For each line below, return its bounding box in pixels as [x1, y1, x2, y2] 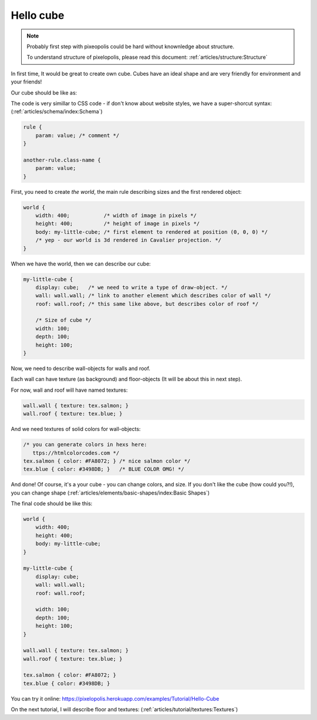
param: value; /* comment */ [35, 132, 120, 139]
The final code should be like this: [11, 500, 93, 507]
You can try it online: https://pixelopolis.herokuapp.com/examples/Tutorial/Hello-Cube [11, 695, 220, 702]
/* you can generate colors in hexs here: [23, 441, 147, 448]
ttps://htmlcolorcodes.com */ [32, 449, 120, 456]
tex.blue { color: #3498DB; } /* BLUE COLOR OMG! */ [23, 466, 184, 473]
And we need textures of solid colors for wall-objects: [11, 426, 141, 433]
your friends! [11, 78, 42, 85]
